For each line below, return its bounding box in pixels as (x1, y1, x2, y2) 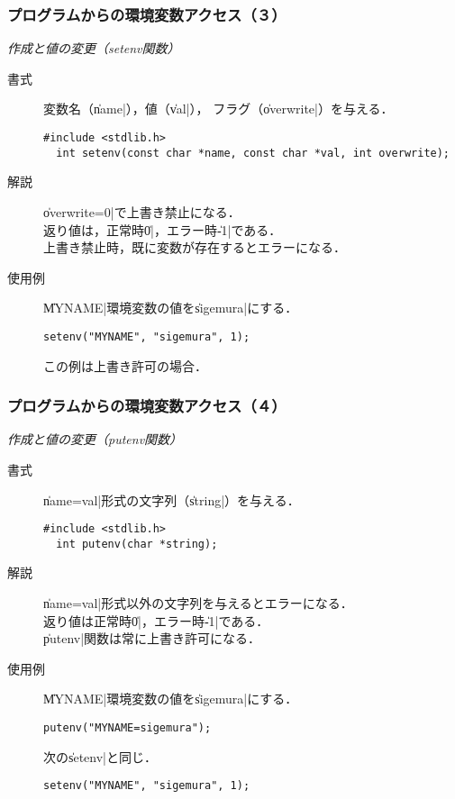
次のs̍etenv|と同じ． (43, 747, 158, 766)
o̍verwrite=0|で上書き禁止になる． (43, 202, 241, 221)
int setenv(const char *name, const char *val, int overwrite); (56, 146, 450, 159)
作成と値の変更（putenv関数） (7, 430, 183, 449)
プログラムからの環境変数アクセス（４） (7, 395, 287, 417)
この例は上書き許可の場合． (43, 356, 207, 375)
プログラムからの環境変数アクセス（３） (7, 3, 287, 25)
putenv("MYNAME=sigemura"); (43, 722, 212, 734)
